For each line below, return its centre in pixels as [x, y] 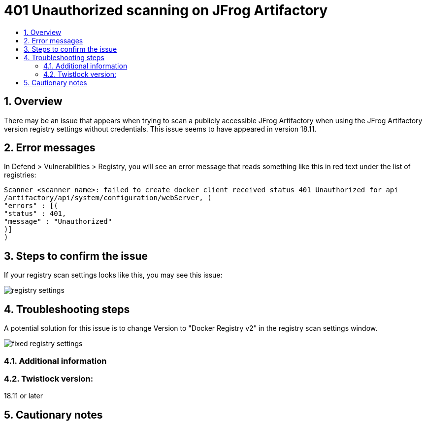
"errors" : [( [31, 206]
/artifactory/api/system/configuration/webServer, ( [108, 198]
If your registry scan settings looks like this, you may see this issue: [113, 275]
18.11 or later [23, 396]
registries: [20, 175]
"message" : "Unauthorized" [58, 222]
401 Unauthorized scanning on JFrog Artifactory [166, 10]
